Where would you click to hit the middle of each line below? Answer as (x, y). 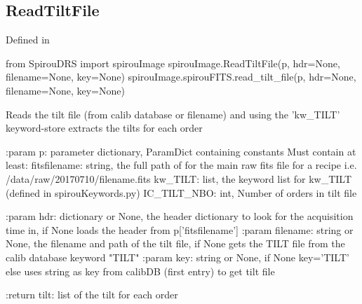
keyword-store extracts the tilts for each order (104, 128)
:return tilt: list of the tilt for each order (92, 295)
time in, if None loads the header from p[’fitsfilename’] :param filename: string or (180, 229)
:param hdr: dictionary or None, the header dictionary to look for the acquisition (180, 216)
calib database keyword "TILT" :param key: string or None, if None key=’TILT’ (177, 257)
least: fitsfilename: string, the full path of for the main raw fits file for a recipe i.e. (181, 165)
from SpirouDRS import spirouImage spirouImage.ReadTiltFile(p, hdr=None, (173, 63)
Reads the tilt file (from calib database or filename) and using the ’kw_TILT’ (173, 114)
